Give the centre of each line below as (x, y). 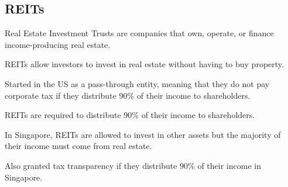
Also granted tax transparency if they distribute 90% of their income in (133, 165)
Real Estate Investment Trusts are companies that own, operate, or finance (139, 33)
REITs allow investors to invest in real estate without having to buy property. (144, 64)
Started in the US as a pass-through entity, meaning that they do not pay (137, 83)
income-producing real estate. (58, 44)
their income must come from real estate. (78, 146)
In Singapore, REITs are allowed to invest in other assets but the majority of (143, 134)
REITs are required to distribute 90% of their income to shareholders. (130, 115)
